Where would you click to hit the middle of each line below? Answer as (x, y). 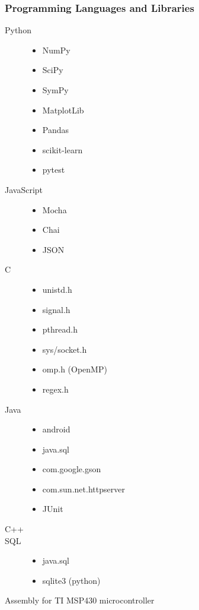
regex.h (55, 389)
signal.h (56, 309)
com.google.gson (72, 469)
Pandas (56, 130)
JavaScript (24, 189)
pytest (54, 170)
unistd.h (57, 289)
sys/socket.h (65, 349)
